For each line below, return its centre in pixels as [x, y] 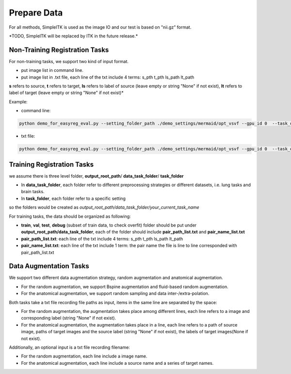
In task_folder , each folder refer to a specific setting [73, 198]
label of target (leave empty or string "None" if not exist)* [66, 93]
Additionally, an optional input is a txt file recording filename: [70, 347]
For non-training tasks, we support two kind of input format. [69, 61]
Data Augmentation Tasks [49, 266]
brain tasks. [33, 192]
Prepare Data [36, 13]
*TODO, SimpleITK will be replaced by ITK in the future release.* [73, 36]
